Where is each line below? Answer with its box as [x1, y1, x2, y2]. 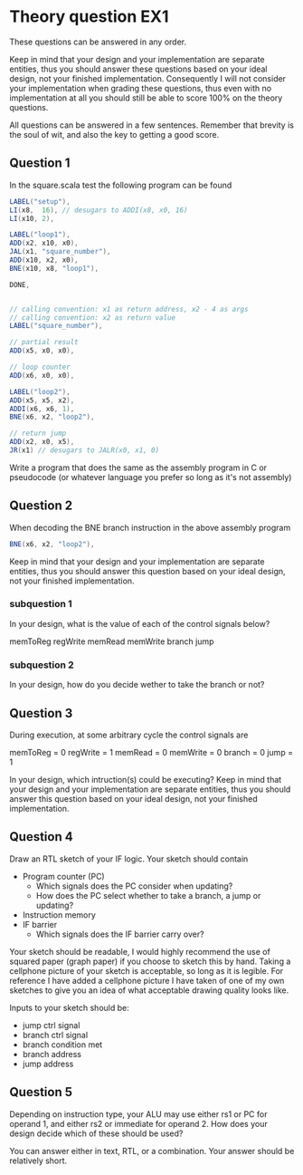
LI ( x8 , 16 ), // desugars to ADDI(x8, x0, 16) [9, 206, 188, 215]
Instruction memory [22, 909, 97, 920]
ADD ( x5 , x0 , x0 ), [9, 346, 75, 355]
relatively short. [9, 1155, 68, 1166]
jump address [22, 1058, 74, 1069]
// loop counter [9, 362, 71, 371]
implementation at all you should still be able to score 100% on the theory [9, 92, 283, 103]
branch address [22, 1048, 81, 1059]
